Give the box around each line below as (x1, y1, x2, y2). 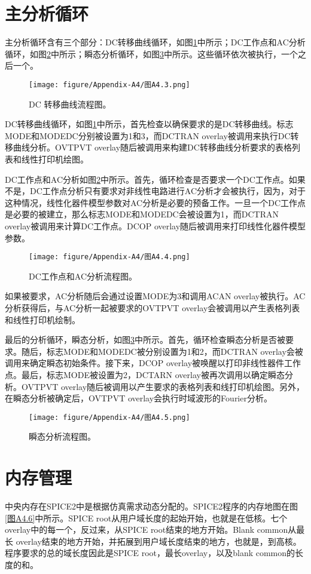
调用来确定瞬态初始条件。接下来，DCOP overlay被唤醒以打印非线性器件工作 (5, 357, 301, 369)
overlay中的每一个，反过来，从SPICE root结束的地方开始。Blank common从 (5, 523, 297, 536)
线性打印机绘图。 (21, 152, 89, 165)
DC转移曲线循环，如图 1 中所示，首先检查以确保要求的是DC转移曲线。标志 (5, 118, 294, 130)
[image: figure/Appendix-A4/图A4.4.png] (29, 253, 190, 262)
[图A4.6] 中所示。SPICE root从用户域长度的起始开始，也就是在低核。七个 (5, 511, 288, 524)
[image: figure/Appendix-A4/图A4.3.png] (29, 80, 190, 89)
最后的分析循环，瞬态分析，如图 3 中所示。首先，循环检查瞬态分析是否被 (5, 333, 285, 346)
